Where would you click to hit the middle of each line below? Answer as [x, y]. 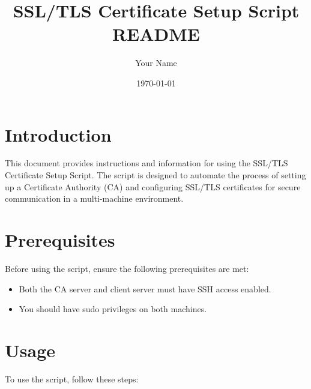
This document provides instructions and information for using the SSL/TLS [146, 163]
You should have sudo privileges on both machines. [113, 309]
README [156, 34]
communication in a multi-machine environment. [94, 198]
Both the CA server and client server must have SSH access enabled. [145, 288]
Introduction [58, 134]
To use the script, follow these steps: [72, 378]
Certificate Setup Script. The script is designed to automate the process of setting [155, 175]
